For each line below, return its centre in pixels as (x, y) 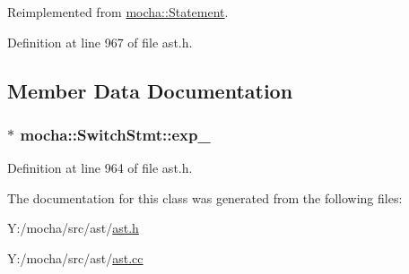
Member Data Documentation (150, 90)
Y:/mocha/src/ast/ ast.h (73, 228)
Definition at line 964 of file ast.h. (100, 168)
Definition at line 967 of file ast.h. (100, 42)
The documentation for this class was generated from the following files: (205, 197)
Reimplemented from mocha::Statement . (118, 12)
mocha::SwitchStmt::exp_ (115, 134)
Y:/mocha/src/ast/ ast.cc (75, 257)
